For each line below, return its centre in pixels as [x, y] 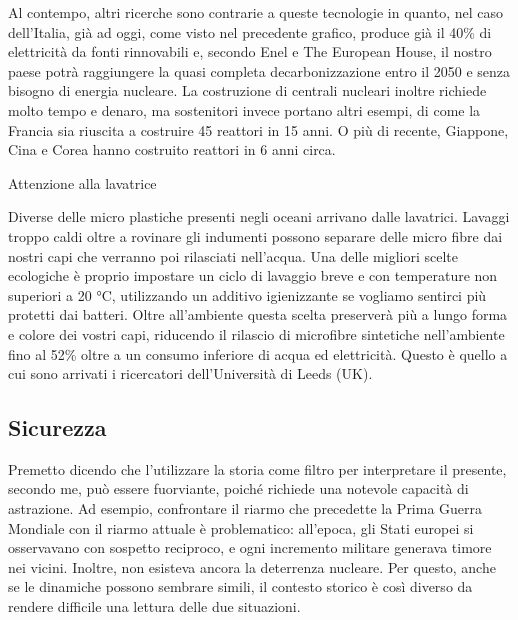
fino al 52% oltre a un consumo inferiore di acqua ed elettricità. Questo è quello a [258, 353]
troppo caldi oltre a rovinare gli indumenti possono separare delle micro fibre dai [255, 235]
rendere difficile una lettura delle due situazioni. [154, 606]
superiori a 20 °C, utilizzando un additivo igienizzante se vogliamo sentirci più [247, 294]
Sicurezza [57, 427]
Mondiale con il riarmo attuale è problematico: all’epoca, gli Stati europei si [241, 527]
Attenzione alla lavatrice [82, 182]
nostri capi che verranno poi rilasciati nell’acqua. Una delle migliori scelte [233, 255]
